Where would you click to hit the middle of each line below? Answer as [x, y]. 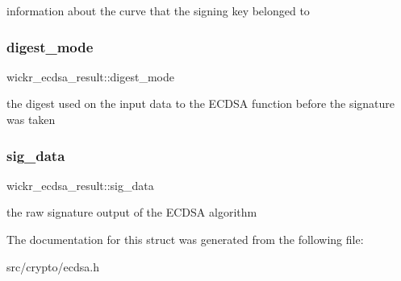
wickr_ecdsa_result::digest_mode [90, 76]
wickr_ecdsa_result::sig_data [80, 185]
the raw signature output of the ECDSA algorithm [132, 212]
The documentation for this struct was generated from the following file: [185, 239]
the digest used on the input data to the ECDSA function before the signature [201, 103]
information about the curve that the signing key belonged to [158, 10]
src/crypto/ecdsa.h [53, 266]
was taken [31, 119]
